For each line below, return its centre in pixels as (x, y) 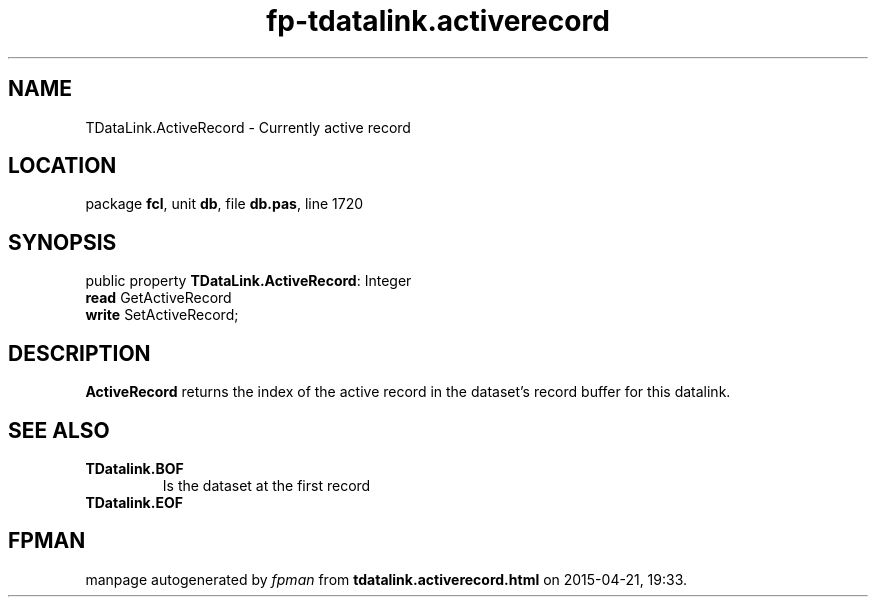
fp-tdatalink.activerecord (438, 21)
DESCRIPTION (79, 353)
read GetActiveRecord (158, 298)
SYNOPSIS (62, 242)
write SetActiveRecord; (162, 315)
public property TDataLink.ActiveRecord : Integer (248, 281)
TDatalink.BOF (134, 468)
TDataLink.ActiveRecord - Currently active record (248, 127)
